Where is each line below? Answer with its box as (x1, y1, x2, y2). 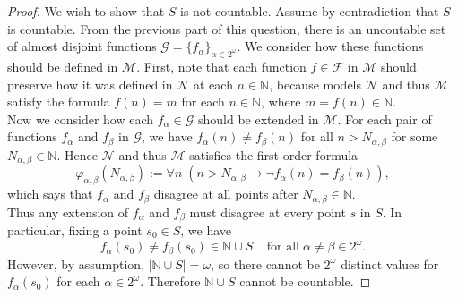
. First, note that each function (136, 56, 307, 75)
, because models (269, 74, 362, 93)
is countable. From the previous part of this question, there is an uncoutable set (7, 19, 446, 38)
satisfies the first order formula (189, 145, 359, 164)
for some (391, 127, 438, 146)
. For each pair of (337, 109, 432, 128)
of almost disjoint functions (7, 37, 157, 55)
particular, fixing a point (7, 220, 143, 239)
